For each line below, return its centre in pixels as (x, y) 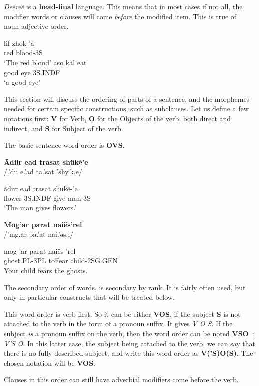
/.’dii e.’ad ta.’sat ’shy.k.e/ (43, 171)
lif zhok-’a (19, 43)
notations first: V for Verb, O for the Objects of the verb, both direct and (118, 118)
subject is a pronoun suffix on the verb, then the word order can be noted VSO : (129, 333)
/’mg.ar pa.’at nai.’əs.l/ (39, 234)
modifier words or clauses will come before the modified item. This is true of (120, 16)
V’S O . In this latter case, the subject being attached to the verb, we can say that (130, 343)
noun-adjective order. (36, 26)
